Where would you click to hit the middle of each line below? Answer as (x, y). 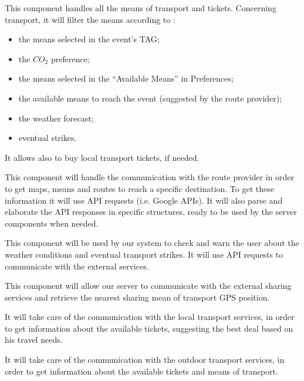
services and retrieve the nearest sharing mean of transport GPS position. (137, 297)
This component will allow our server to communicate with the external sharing (148, 286)
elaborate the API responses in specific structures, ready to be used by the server (151, 212)
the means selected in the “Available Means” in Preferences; (126, 78)
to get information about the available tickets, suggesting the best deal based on (149, 328)
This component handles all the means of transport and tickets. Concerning (141, 8)
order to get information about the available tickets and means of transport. (141, 371)
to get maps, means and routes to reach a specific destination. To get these (139, 188)
